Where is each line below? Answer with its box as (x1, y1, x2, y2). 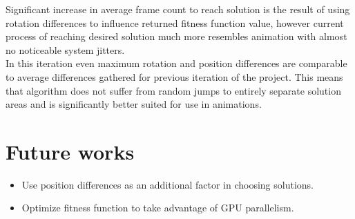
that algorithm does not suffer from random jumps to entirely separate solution (6, 83, 341, 97)
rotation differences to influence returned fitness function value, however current (6, 15, 344, 30)
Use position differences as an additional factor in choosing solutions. (21, 177, 314, 191)
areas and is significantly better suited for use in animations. (6, 97, 262, 111)
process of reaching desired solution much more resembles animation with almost (6, 29, 347, 44)
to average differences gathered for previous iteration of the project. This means (6, 69, 343, 84)
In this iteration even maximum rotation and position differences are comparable (6, 56, 347, 70)
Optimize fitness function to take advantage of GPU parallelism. (21, 200, 294, 215)
